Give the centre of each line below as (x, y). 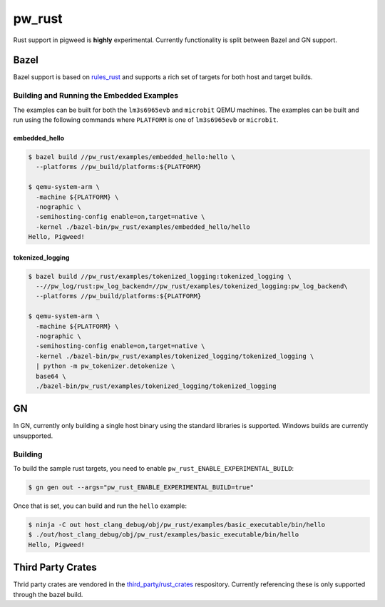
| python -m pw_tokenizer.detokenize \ (106, 366)
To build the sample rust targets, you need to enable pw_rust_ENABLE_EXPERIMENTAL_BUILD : (154, 468)
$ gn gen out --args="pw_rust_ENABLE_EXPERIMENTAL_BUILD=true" (141, 487)
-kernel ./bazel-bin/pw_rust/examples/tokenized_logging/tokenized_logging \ (175, 356)
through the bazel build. (48, 594)
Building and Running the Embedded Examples (96, 96)
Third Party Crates (55, 567)
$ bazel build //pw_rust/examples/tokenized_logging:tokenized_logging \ (160, 276)
